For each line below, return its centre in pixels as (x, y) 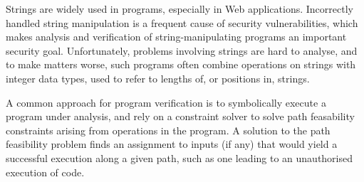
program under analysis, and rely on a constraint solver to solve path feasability (180, 116)
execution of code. (45, 172)
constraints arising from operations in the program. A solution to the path (168, 130)
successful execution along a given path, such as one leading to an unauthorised (180, 157)
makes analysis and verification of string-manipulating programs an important (176, 37)
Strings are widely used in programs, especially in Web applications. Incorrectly (180, 9)
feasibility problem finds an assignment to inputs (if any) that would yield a (172, 144)
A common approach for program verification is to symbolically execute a (166, 102)
